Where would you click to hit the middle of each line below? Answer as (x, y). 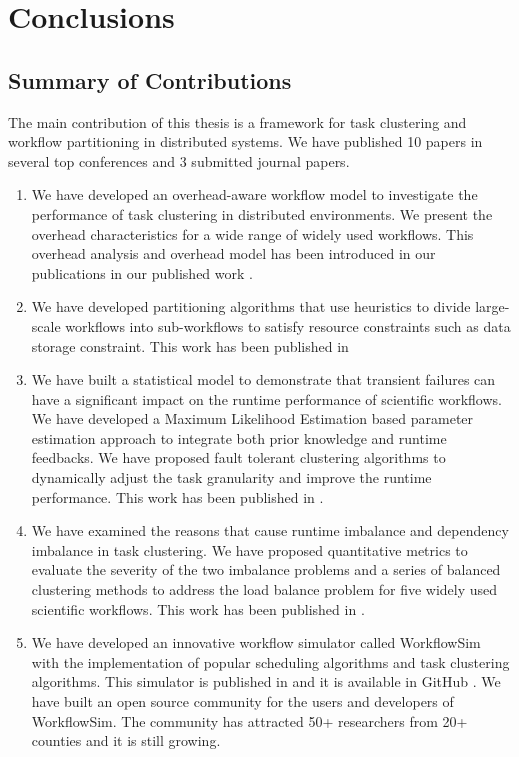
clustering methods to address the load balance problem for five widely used (264, 589)
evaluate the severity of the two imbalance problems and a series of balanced (266, 569)
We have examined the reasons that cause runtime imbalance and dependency (270, 530)
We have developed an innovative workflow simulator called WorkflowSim (256, 642)
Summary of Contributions (150, 79)
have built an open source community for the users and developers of (242, 701)
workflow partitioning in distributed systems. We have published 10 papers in (245, 141)
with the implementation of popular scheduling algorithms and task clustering (270, 661)
